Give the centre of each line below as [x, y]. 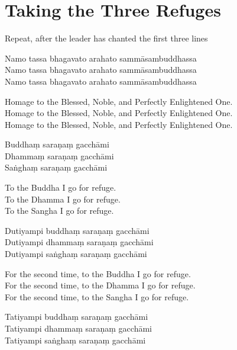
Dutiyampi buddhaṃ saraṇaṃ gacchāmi [77, 230]
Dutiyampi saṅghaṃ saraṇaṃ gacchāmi [76, 254]
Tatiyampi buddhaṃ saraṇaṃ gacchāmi [77, 317]
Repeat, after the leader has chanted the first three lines [106, 38]
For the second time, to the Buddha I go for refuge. [98, 273]
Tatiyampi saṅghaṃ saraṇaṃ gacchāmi [75, 340]
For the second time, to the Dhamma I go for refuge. [100, 285]
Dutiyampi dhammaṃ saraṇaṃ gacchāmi [79, 242]
